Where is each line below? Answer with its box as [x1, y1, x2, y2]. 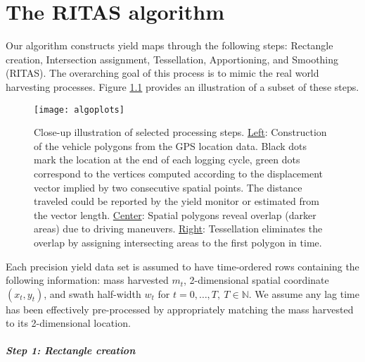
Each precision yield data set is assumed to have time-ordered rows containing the [6, 258, 359, 273]
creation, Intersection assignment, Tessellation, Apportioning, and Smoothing [6, 51, 339, 66]
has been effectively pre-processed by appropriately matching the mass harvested [6, 301, 354, 316]
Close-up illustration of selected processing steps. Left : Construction [34, 125, 327, 139]
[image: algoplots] [34, 104, 124, 115]
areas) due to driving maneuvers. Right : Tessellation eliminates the [34, 221, 323, 236]
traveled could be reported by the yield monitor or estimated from [34, 194, 319, 208]
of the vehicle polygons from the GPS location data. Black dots [34, 138, 307, 153]
